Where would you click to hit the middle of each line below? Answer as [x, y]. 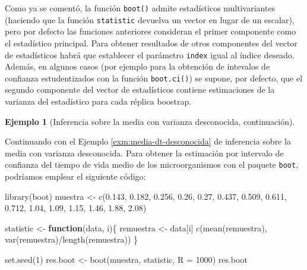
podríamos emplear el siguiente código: [75, 176]
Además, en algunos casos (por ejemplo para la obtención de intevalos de [137, 66]
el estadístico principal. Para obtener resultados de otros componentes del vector [151, 43]
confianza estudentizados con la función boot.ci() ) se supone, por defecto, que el [154, 78]
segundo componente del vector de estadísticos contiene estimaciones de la [140, 90]
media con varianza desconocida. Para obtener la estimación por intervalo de [144, 153]
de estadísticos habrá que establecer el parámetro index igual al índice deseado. [150, 54]
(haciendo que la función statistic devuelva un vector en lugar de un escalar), [150, 19]
